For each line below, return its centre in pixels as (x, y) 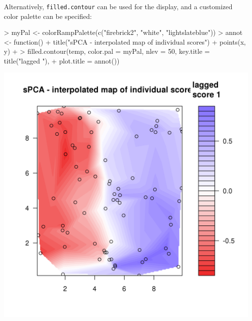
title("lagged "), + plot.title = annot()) (62, 61)
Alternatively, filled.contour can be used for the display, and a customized (118, 6)
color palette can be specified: (48, 16)
